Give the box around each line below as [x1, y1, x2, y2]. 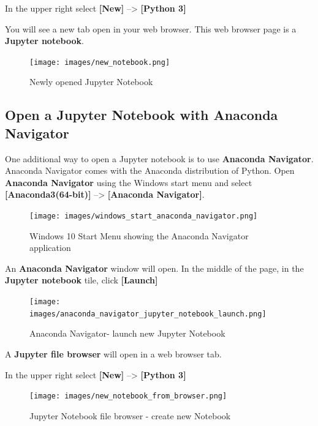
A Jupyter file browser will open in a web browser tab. [5, 347, 222, 360]
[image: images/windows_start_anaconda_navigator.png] [29, 212, 258, 220]
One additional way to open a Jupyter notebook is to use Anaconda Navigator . [5, 152, 314, 165]
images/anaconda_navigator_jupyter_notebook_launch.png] [29, 309, 267, 318]
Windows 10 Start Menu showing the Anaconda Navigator [29, 229, 249, 242]
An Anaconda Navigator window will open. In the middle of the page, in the [5, 261, 304, 274]
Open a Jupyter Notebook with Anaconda [5, 105, 278, 124]
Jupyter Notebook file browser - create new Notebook [29, 409, 231, 422]
